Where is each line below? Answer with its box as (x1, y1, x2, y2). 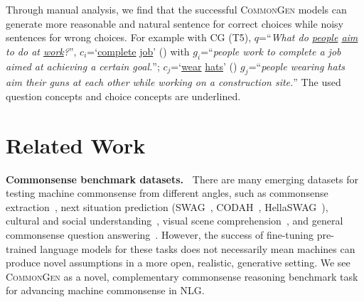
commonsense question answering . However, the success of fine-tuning (6, 227, 314, 242)
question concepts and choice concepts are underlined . (6, 88, 241, 103)
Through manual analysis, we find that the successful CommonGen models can (6, 2, 347, 16)
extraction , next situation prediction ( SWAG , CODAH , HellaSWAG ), (6, 199, 328, 214)
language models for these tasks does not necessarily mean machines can (40, 241, 355, 256)
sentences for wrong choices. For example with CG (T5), (6, 30, 252, 45)
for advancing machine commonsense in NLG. (6, 283, 205, 298)
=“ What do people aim (259, 30, 358, 45)
